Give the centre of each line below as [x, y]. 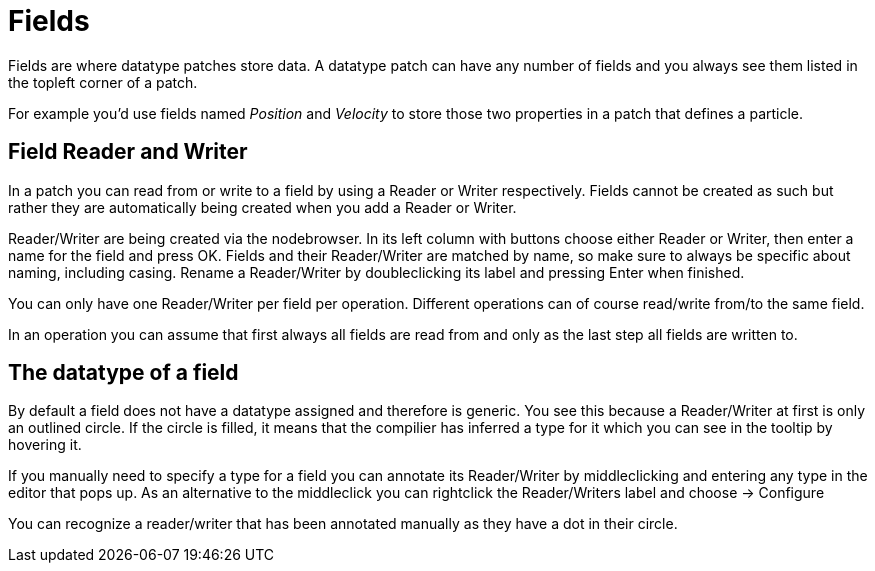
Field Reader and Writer [128, 152]
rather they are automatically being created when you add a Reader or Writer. [262, 207]
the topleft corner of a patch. [103, 82]
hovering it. [45, 445]
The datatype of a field [123, 373]
